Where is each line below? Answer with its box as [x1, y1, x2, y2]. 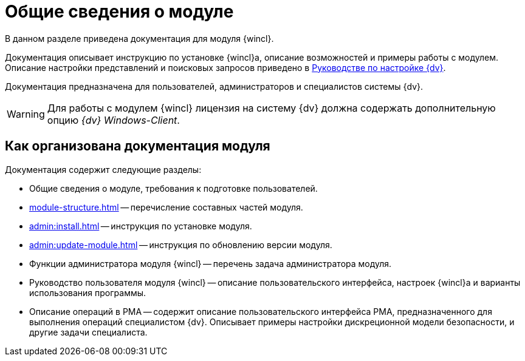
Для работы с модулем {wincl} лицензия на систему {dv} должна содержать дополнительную [47, 101, 496, 114]
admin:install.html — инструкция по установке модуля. [29, 220, 252, 231]
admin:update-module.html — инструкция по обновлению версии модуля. [29, 239, 332, 250]
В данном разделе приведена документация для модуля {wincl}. [5, 33, 274, 44]
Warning [7, 107, 45, 120]
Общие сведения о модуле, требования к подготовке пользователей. [29, 183, 318, 194]
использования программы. [29, 287, 146, 298]
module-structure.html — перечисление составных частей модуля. [29, 201, 303, 212]
